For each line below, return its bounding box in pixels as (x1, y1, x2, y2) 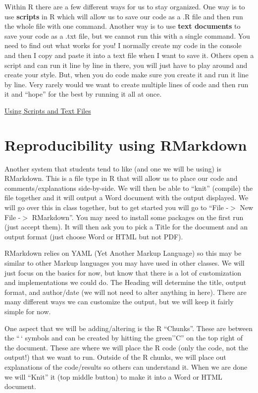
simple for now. (4, 306, 51, 316)
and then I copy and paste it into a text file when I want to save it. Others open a (4, 50, 254, 60)
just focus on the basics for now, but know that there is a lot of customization (4, 267, 242, 278)
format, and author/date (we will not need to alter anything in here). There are (4, 286, 247, 297)
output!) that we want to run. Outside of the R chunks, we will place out (4, 352, 226, 362)
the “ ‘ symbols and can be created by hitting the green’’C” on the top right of (4, 333, 243, 343)
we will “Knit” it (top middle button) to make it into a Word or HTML (4, 371, 222, 382)
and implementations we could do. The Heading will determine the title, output (4, 277, 247, 287)
